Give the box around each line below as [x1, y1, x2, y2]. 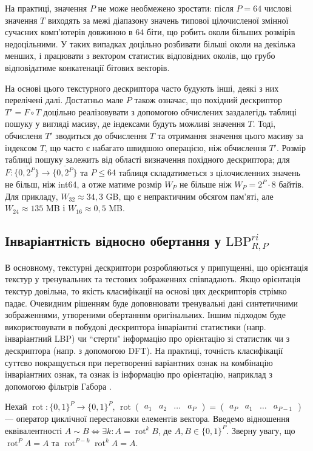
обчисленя [5, 129, 42, 141]
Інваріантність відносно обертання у [5, 231, 221, 250]
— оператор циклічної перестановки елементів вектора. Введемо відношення [5, 412, 290, 425]
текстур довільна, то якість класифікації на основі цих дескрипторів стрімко [5, 284, 287, 297]
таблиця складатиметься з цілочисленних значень [118, 166, 300, 178]
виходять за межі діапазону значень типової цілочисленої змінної [47, 13, 289, 26]
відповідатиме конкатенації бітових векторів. [5, 61, 170, 73]
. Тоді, [252, 117, 276, 130]
